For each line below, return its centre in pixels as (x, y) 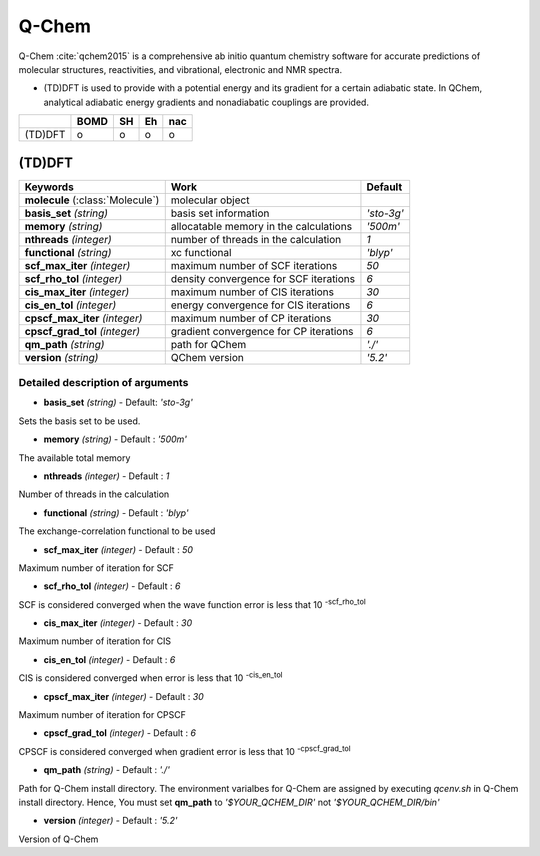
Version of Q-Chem (58, 839)
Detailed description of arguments (103, 382)
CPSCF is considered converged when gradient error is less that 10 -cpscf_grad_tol (184, 750)
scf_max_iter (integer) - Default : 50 (118, 549)
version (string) (61, 357)
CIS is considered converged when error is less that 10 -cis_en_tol (150, 677)
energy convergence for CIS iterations (260, 305)
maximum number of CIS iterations (252, 292)
